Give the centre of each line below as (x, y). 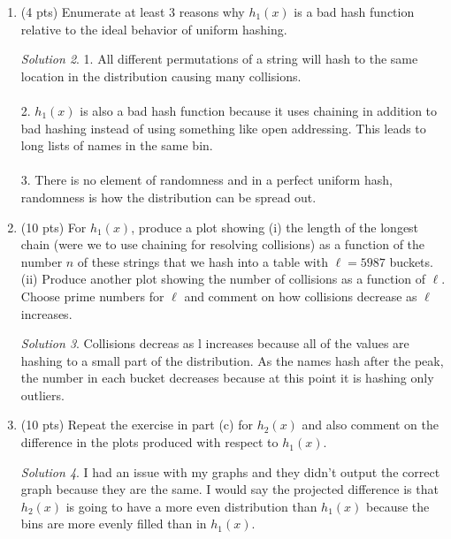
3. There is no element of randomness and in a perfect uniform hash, (206, 180)
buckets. (411, 261)
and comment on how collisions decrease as (301, 296)
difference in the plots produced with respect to (149, 442)
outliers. (42, 395)
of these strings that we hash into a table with (203, 261)
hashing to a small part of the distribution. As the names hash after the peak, (232, 360)
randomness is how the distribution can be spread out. (168, 197)
